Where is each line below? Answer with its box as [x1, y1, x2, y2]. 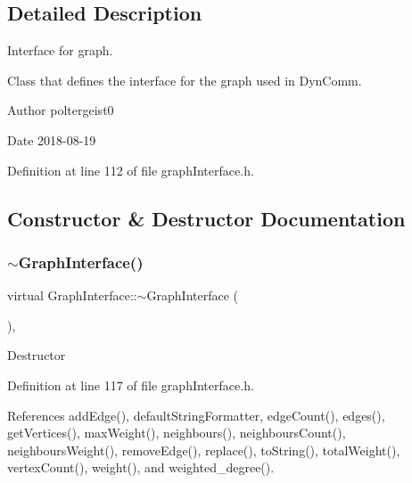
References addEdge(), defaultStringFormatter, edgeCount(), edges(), [7, 405, 385, 424]
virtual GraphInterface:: [7, 286, 137, 305]
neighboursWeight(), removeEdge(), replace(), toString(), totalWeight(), [7, 440, 400, 459]
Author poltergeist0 [7, 101, 114, 119]
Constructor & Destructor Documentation [7, 204, 406, 232]
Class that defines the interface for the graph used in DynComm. [7, 70, 362, 89]
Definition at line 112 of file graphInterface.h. [7, 160, 254, 179]
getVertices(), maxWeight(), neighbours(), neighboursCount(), [7, 423, 346, 442]
